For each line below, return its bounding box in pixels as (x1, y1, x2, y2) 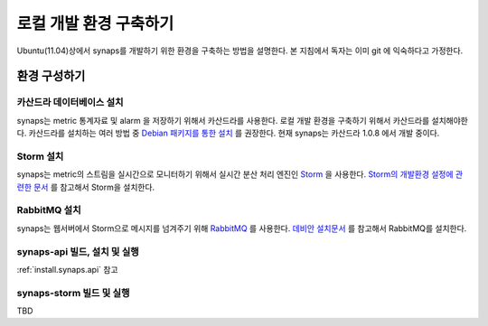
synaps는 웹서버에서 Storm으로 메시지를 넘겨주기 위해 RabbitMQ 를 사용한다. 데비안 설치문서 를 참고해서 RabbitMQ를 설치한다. (16, 222, 467, 234)
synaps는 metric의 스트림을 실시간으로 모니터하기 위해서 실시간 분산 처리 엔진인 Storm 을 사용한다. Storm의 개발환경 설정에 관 (16, 169, 464, 180)
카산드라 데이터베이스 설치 (16, 96, 124, 108)
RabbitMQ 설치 (16, 204, 81, 217)
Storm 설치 (16, 150, 64, 163)
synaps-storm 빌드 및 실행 (16, 286, 130, 299)
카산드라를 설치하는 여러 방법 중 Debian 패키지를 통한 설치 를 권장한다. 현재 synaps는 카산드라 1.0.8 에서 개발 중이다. (28, 127, 440, 139)
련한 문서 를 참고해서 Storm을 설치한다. (16, 182, 155, 192)
